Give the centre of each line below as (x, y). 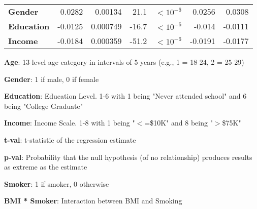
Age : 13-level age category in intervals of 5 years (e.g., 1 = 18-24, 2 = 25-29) (124, 62)
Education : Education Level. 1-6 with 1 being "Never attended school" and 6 (125, 96)
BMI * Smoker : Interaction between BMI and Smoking (93, 201)
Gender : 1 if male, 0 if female (52, 79)
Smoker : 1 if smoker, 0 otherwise (57, 183)
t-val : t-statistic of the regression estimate (70, 139)
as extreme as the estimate (46, 167)
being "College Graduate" (43, 106)
